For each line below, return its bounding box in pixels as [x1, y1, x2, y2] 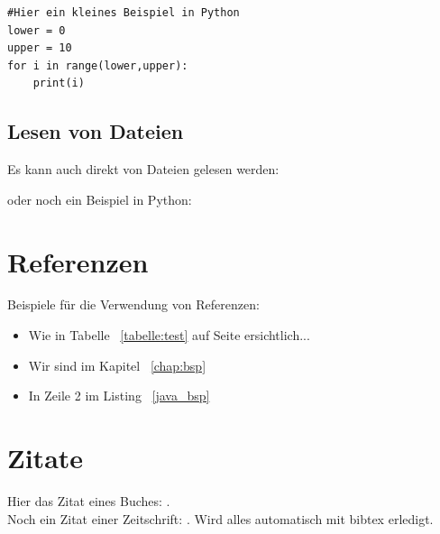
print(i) [32, 77, 85, 90]
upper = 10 [7, 41, 72, 55]
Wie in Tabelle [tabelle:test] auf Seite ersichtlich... [28, 326, 310, 345]
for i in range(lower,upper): [7, 59, 188, 72]
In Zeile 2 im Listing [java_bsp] [28, 386, 210, 405]
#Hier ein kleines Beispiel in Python [7, 6, 240, 19]
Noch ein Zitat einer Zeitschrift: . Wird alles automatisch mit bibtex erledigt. [7, 509, 434, 528]
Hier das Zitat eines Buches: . [7, 491, 170, 510]
